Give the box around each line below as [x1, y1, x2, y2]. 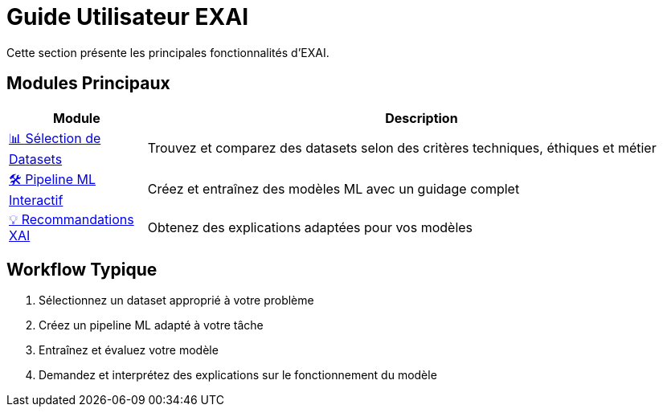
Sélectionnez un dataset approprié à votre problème [39, 293, 314, 308]
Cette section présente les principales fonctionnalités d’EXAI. [6, 45, 329, 59]
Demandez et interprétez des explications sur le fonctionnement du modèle [39, 368, 437, 382]
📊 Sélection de [9, 129, 101, 146]
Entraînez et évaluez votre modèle [39, 343, 219, 358]
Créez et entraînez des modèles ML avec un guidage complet [147, 181, 520, 198]
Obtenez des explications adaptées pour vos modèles [147, 219, 473, 235]
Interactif [9, 191, 63, 208]
